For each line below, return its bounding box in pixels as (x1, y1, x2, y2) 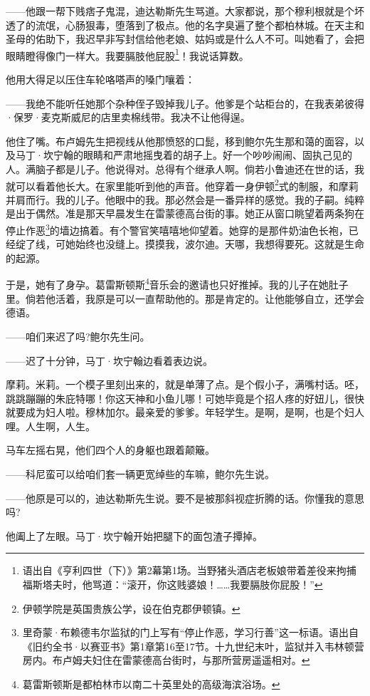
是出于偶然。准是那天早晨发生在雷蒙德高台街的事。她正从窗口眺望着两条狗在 (6, 206, 364, 221)
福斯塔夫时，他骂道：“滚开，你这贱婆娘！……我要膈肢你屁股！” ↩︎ (22, 577, 323, 592)
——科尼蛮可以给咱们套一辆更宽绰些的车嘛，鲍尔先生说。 (6, 467, 275, 482)
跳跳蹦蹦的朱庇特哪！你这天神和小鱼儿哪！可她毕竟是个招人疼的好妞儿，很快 (6, 390, 364, 405)
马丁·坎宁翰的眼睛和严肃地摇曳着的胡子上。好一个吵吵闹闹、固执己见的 (15, 147, 352, 162)
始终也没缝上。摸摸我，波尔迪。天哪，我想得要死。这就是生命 (75, 237, 364, 251)
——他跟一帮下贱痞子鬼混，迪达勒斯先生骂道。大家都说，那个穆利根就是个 (6, 4, 354, 18)
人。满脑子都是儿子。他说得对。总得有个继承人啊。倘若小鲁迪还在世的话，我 (6, 162, 364, 176)
